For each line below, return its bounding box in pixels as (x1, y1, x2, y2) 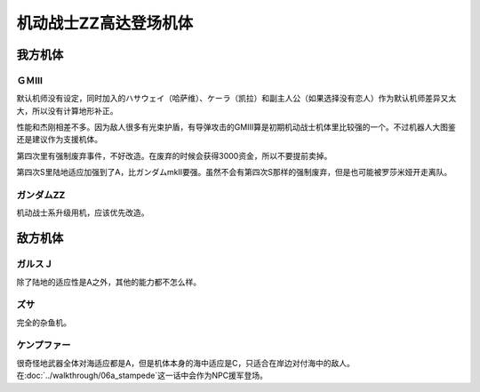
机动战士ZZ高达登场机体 (16, 13, 194, 33)
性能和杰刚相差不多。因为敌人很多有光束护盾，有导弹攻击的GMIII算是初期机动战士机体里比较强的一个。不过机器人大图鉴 (16, 122, 457, 132)
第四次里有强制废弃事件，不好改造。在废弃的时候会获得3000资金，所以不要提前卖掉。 (16, 150, 332, 161)
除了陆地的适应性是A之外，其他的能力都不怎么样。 (16, 276, 202, 287)
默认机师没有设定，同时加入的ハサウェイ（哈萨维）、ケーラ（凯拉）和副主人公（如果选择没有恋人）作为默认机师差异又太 (16, 93, 457, 104)
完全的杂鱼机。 (16, 316, 71, 328)
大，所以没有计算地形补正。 (16, 105, 118, 116)
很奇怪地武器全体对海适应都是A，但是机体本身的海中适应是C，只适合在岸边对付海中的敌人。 (16, 357, 355, 368)
